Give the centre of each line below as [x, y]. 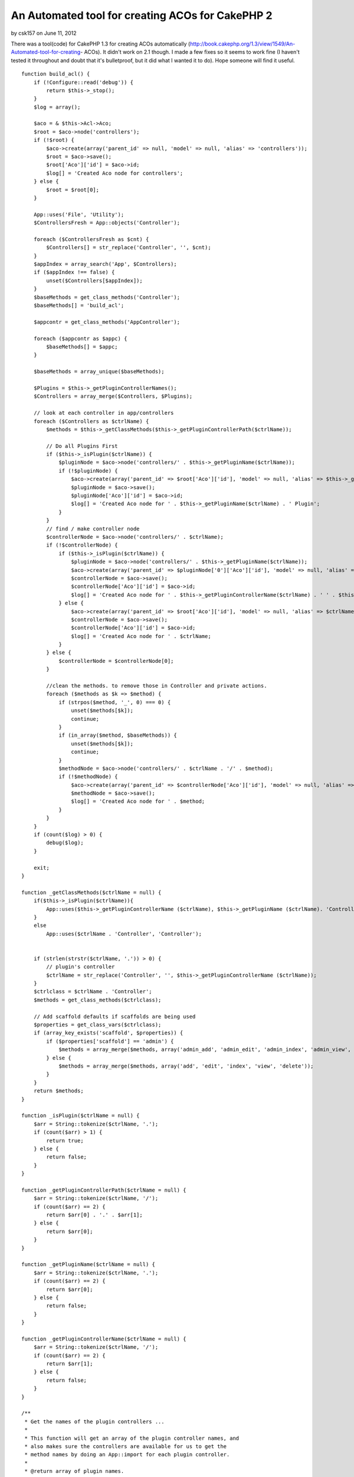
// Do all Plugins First [82, 446]
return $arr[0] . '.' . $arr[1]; [94, 1215]
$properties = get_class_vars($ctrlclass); [97, 1025]
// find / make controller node [93, 528]
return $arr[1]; [70, 1364]
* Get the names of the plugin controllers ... [94, 1421]
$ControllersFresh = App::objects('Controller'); [106, 223]
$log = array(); [57, 107]
